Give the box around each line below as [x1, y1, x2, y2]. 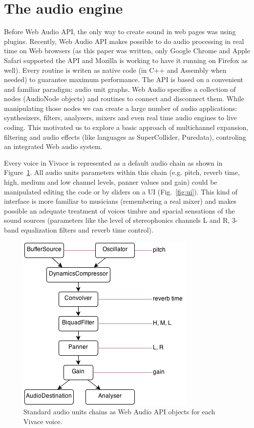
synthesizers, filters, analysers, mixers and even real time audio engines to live [4, 112, 237, 123]
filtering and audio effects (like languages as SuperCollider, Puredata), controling [4, 131, 246, 142]
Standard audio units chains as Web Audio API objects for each [23, 407, 215, 417]
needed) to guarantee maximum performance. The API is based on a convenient [4, 74, 244, 85]
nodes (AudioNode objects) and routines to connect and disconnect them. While [4, 93, 244, 104]
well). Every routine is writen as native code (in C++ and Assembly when [4, 64, 227, 75]
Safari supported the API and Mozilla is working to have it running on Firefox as [4, 55, 248, 65]
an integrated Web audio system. [4, 141, 103, 151]
